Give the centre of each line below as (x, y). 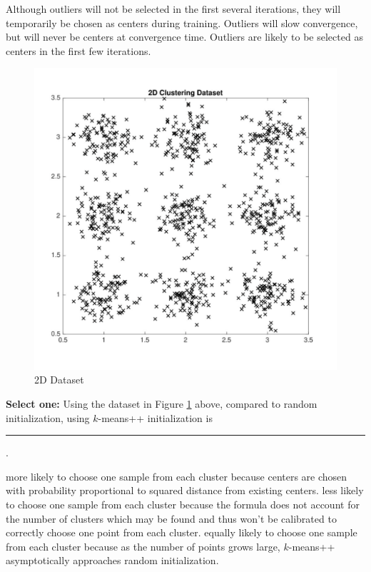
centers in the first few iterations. (78, 50)
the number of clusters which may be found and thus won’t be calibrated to (171, 518)
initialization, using (48, 417)
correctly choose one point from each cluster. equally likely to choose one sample (182, 532)
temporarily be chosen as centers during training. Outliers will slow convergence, (182, 22)
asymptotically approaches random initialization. (112, 560)
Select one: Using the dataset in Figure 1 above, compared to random (162, 404)
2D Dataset (59, 380)
